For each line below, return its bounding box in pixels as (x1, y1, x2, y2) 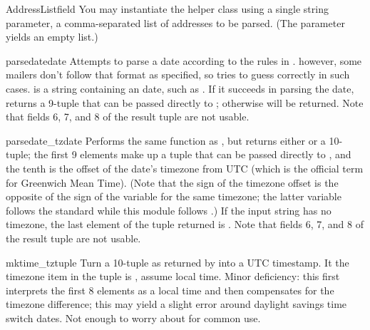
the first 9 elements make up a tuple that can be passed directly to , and (34, 147, 351, 162)
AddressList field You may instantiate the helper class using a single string (6, 1, 329, 16)
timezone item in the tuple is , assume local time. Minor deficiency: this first (6, 269, 340, 284)
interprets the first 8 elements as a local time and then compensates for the (6, 282, 334, 297)
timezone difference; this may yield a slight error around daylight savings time (6, 297, 347, 311)
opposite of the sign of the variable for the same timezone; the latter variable (6, 189, 341, 204)
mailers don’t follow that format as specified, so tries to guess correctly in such (6, 67, 350, 82)
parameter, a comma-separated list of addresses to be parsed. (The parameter (6, 15, 345, 30)
